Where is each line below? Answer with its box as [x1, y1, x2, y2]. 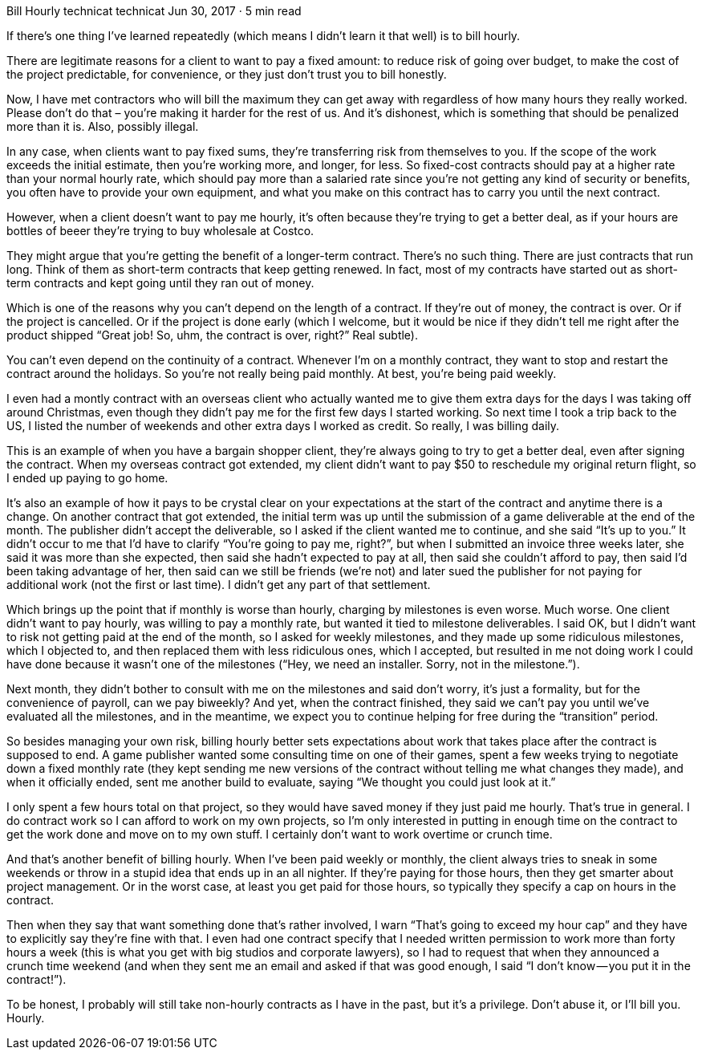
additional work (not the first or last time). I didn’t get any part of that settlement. [6, 578, 431, 591]
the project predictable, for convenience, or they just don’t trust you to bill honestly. [6, 67, 447, 81]
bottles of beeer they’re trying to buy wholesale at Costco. [6, 224, 314, 238]
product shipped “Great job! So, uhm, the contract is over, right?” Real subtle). [6, 328, 418, 342]
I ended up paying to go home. [6, 471, 168, 485]
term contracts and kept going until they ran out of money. [6, 276, 314, 290]
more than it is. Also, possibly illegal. [6, 120, 199, 133]
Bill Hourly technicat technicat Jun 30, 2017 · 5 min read [6, 4, 302, 18]
